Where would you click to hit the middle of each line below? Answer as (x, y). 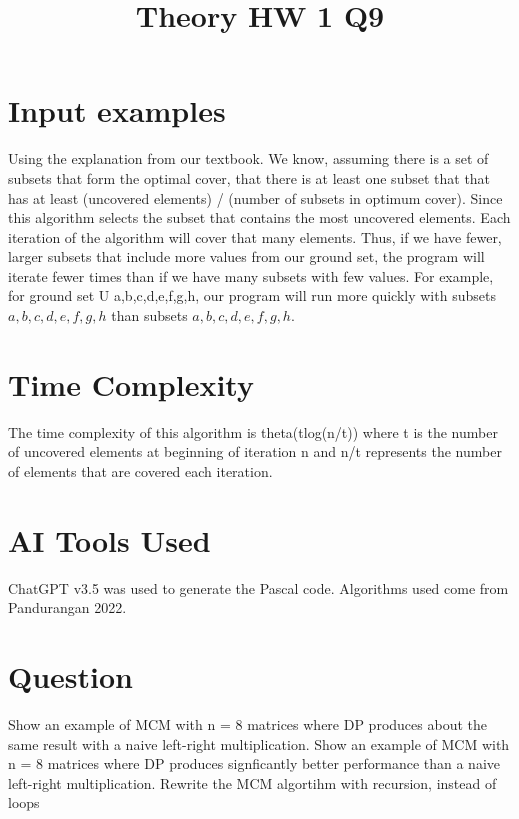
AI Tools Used (109, 539)
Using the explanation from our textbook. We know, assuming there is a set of (248, 158)
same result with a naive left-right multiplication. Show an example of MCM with (259, 743)
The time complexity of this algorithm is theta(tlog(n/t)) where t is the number (253, 431)
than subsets (149, 315)
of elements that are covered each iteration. (140, 470)
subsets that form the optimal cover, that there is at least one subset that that (249, 177)
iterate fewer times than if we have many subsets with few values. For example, (251, 275)
